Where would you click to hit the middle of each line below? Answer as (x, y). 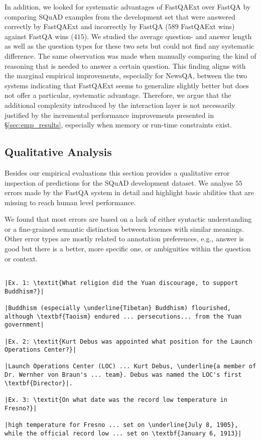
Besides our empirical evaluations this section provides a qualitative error (117, 172)
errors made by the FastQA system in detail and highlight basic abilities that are (129, 192)
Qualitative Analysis (58, 152)
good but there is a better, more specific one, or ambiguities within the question (128, 249)
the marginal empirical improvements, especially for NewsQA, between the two (126, 76)
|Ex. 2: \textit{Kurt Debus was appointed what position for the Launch (128, 341)
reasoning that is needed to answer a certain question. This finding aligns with (125, 65)
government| (24, 325)
